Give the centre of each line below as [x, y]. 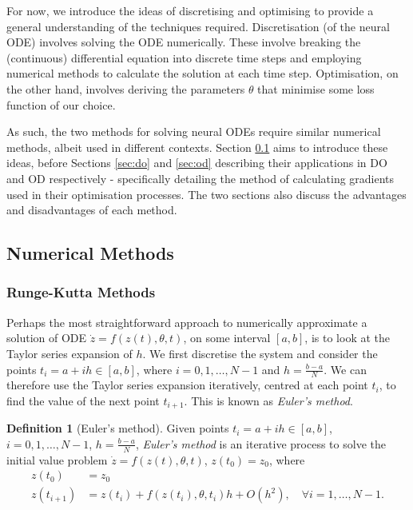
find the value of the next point [83, 400]
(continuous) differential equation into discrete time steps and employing [184, 57]
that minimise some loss [316, 88]
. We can [345, 369]
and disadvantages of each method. [92, 210]
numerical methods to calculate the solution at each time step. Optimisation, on [203, 73]
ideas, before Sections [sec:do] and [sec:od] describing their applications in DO [197, 163]
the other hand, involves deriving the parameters [126, 88]
